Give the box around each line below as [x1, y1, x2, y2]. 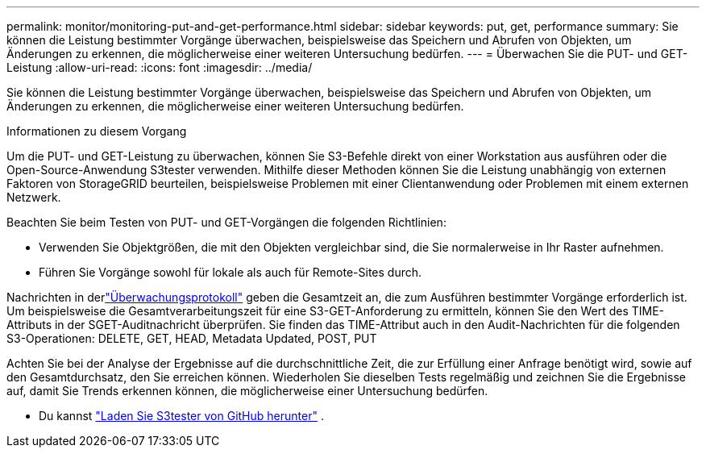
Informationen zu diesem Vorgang [6, 124, 187, 138]
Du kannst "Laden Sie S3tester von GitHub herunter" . [39, 409, 324, 423]
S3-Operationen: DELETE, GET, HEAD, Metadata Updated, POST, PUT [6, 331, 377, 345]
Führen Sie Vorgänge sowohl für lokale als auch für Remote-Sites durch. [39, 265, 422, 279]
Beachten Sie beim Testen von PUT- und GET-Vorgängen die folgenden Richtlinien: [6, 215, 446, 229]
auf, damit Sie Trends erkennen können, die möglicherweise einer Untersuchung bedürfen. [6, 384, 488, 398]
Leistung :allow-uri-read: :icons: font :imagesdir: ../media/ [6, 60, 313, 74]
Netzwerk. [6, 190, 61, 204]
